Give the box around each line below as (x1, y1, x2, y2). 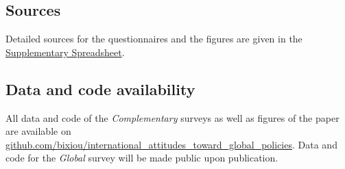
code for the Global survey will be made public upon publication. (5, 151, 278, 165)
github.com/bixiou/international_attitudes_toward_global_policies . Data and (5, 137, 337, 151)
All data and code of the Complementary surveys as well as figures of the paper (5, 110, 340, 125)
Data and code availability (5, 78, 195, 99)
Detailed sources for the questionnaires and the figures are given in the (5, 31, 302, 46)
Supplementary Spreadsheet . (5, 44, 125, 59)
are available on (5, 124, 71, 138)
